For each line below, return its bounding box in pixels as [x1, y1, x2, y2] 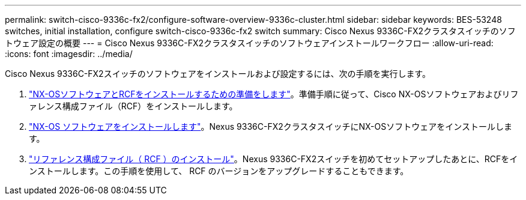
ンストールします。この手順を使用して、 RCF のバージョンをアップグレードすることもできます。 [29, 166, 409, 176]
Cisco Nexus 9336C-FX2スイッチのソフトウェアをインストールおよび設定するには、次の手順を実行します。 [5, 68, 431, 79]
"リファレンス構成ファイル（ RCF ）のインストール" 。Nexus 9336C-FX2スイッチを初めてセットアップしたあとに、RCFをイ [29, 154, 518, 164]
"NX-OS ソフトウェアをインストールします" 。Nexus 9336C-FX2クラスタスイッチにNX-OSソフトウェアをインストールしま [29, 121, 512, 132]
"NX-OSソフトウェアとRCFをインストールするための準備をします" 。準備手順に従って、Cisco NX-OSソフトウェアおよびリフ [29, 89, 519, 99]
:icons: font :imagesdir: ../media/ [5, 49, 133, 59]
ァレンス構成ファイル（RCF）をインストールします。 [29, 101, 238, 111]
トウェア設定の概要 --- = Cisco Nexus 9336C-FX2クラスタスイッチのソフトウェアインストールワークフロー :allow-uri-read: [5, 38, 494, 48]
